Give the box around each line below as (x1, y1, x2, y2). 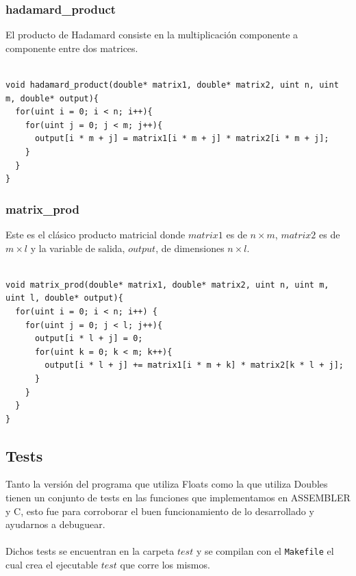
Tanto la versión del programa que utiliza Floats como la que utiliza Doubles (5, 477, 328, 491)
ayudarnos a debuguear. (5, 517, 105, 531)
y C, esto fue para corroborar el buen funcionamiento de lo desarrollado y (5, 503, 314, 518)
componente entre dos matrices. (5, 40, 138, 55)
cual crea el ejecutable (5, 558, 98, 572)
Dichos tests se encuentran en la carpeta (5, 544, 175, 558)
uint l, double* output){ (5, 293, 123, 303)
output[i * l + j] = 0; (34, 334, 143, 344)
